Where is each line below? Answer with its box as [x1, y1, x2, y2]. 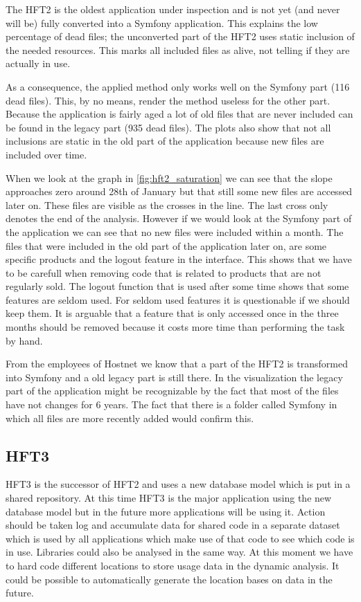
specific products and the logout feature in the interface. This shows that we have [6, 252, 352, 266]
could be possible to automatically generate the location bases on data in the [6, 572, 333, 586]
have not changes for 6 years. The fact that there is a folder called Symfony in [6, 397, 337, 412]
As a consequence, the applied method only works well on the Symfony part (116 [6, 79, 350, 93]
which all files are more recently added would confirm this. [6, 410, 254, 425]
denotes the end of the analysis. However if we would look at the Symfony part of [6, 211, 352, 226]
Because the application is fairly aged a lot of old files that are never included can [6, 107, 353, 121]
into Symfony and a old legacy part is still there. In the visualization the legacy [6, 370, 343, 384]
